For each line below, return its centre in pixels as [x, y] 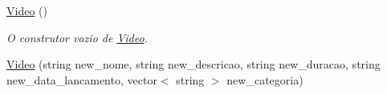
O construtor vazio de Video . [77, 37]
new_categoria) [265, 79]
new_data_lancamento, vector [82, 79]
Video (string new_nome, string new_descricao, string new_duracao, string [193, 64]
